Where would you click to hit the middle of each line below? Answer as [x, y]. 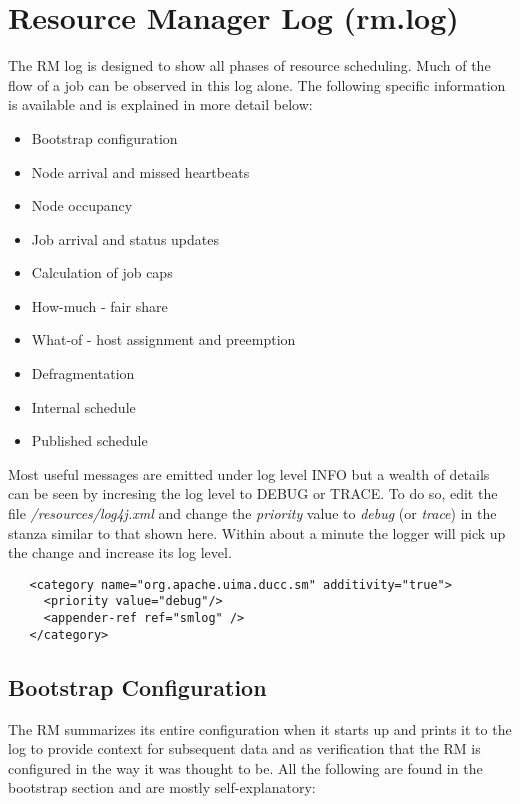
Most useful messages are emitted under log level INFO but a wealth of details [249, 473]
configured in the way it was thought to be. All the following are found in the [245, 767]
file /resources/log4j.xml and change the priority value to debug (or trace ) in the [252, 513]
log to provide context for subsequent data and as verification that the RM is [244, 748]
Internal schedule [83, 406]
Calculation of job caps [102, 272]
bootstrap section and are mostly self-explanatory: [162, 787]
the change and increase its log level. [120, 552]
